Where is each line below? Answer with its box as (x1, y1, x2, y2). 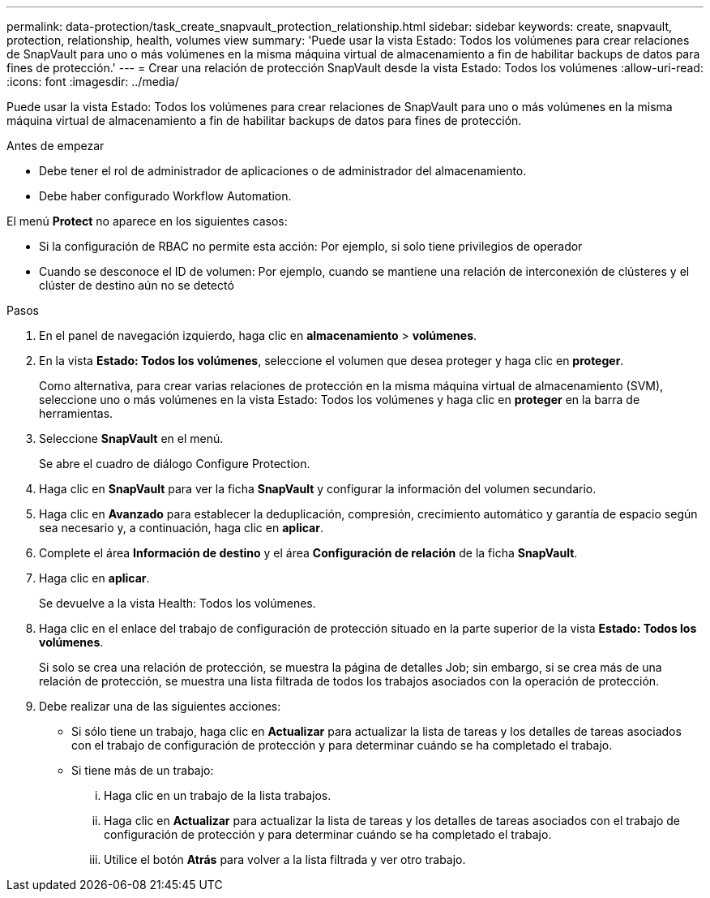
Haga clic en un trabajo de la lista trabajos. (104, 788, 331, 802)
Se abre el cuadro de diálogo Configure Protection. (39, 457, 310, 470)
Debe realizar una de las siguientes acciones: (39, 699, 281, 713)
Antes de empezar (6, 139, 105, 153)
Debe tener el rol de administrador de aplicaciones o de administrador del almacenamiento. (39, 164, 527, 178)
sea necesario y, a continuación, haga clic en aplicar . (39, 521, 323, 535)
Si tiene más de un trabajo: (71, 763, 214, 777)
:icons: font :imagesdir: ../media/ (6, 75, 179, 88)
